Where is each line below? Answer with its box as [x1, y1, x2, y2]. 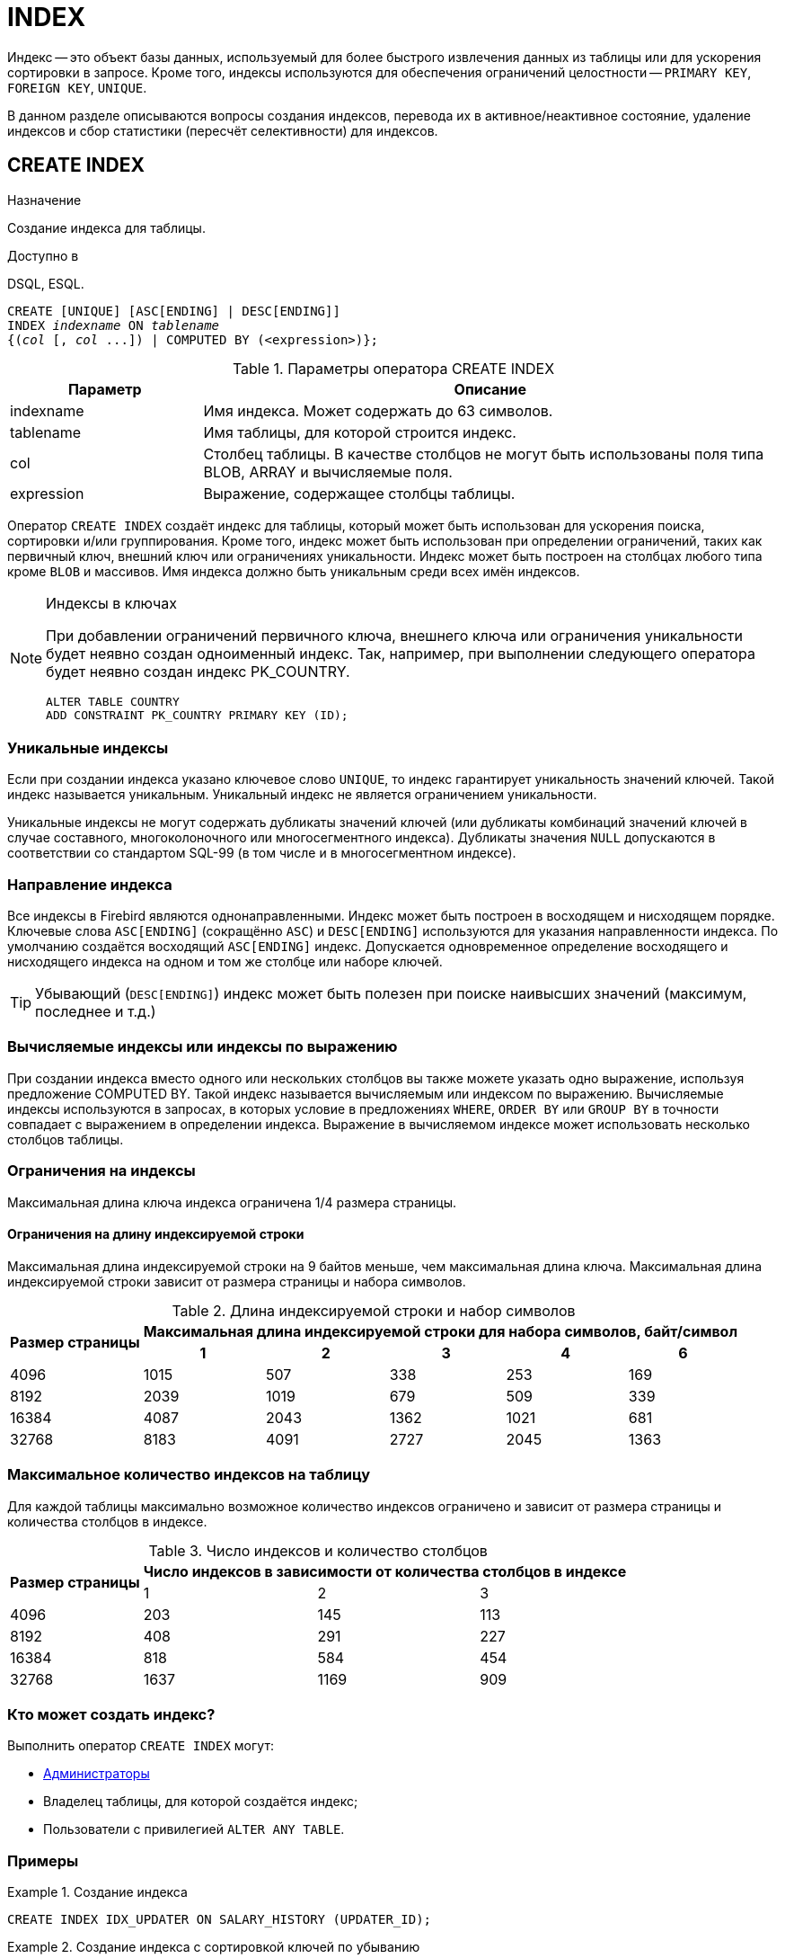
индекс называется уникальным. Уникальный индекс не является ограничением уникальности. [7, 787, 597, 803]
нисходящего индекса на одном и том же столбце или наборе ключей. [7, 954, 443, 970]
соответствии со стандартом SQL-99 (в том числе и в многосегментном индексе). [7, 845, 516, 861]
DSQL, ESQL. [7, 275, 84, 291]
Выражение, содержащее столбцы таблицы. [203, 484, 516, 503]
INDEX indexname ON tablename [7, 317, 220, 333]
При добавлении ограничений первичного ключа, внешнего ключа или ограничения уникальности [46, 626, 743, 645]
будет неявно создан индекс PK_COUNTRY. [46, 662, 350, 681]
